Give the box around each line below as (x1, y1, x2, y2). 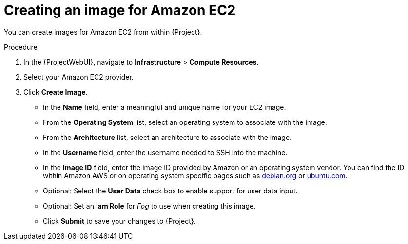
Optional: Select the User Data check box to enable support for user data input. (43, 186, 298, 195)
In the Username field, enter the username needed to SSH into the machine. (43, 148, 288, 157)
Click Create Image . (23, 87, 88, 96)
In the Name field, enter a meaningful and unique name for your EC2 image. (43, 103, 286, 111)
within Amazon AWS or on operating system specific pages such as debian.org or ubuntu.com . (43, 171, 348, 180)
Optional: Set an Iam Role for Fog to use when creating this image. (43, 201, 256, 210)
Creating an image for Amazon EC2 (4, 2, 236, 18)
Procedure (4, 42, 38, 51)
